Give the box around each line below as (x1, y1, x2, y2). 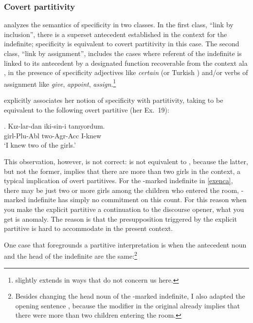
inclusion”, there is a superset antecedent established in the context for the (4, 29, 227, 39)
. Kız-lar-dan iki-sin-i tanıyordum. (4, 121, 105, 131)
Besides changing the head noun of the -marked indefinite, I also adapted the (15, 291, 245, 301)
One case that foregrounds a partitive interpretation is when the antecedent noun (4, 239, 247, 249)
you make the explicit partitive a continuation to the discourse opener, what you (4, 204, 244, 214)
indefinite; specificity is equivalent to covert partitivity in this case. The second (4, 38, 239, 49)
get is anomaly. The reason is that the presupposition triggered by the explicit (4, 213, 237, 224)
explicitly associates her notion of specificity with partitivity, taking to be (4, 95, 223, 105)
